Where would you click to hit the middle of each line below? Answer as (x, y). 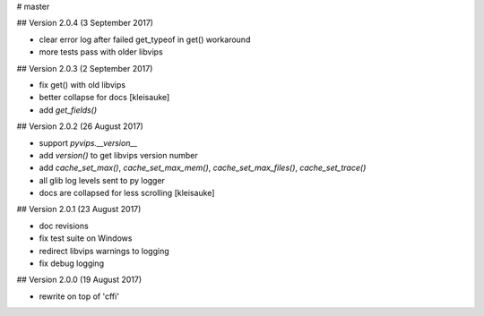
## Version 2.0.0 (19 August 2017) (79, 280)
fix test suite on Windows (86, 238)
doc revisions (64, 226)
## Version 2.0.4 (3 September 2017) (85, 23)
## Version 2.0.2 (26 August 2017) (80, 126)
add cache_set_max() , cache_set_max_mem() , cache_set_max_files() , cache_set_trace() (203, 168)
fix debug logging (72, 263)
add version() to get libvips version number (119, 155)
